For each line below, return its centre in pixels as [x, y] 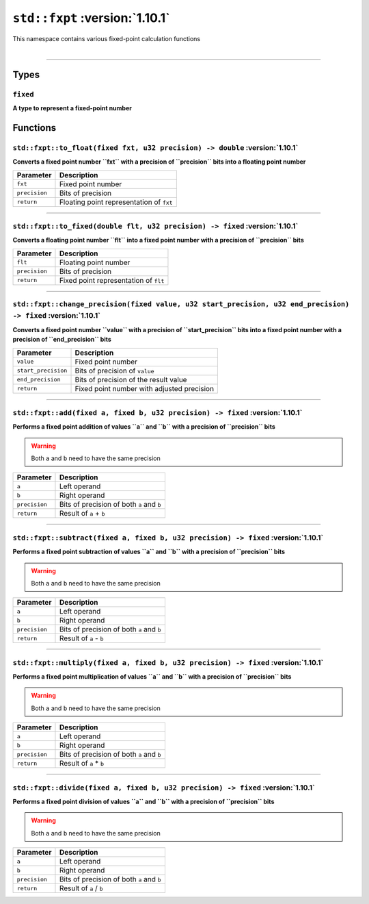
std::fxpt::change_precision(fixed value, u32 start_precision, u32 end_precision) [181, 304]
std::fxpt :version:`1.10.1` [91, 18]
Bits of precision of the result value [131, 379]
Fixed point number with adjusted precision [145, 388]
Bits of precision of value [114, 371]
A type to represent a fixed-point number [72, 108]
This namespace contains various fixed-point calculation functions [107, 38]
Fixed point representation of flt [112, 280]
